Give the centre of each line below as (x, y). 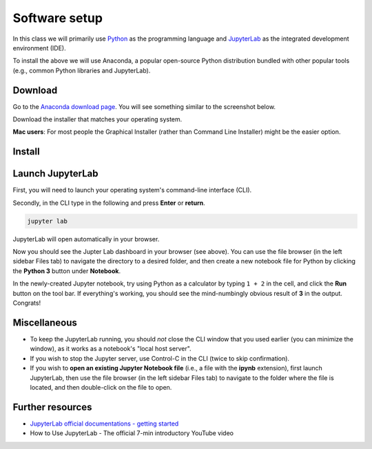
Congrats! (27, 303)
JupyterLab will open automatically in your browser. (86, 239)
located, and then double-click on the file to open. (101, 387)
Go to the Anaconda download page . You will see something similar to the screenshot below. (144, 106)
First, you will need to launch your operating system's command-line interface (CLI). (132, 190)
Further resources (52, 407)
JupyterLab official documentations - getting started (104, 423)
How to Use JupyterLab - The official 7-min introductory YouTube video (132, 433)
